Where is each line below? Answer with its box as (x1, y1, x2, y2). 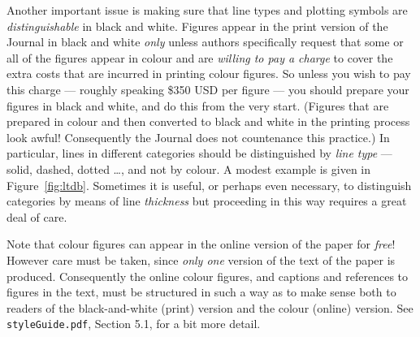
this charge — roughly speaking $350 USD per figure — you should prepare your (6, 80, 409, 97)
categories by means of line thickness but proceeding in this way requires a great (6, 192, 407, 210)
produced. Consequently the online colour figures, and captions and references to (6, 267, 409, 284)
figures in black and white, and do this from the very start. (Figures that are (6, 97, 389, 114)
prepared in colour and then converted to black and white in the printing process (6, 113, 410, 130)
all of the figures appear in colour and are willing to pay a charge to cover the (6, 49, 393, 66)
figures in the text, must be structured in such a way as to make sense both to (6, 283, 396, 300)
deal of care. (6, 208, 67, 225)
